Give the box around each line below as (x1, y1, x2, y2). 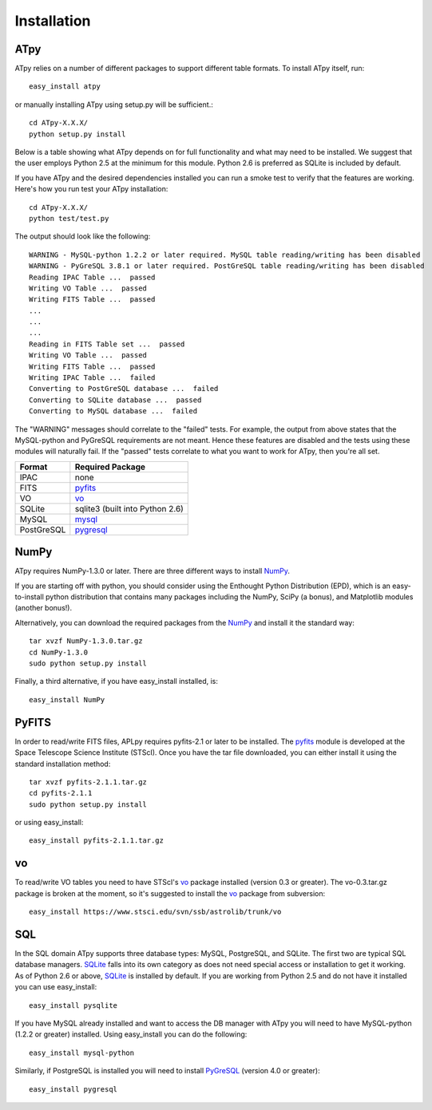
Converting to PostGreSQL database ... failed (29, 384, 219, 393)
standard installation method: (14, 759, 111, 768)
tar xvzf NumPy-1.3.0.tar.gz (29, 637, 143, 646)
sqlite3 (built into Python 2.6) (74, 503, 184, 514)
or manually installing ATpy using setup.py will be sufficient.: (14, 100, 213, 109)
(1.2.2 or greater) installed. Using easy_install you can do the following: (14, 1029, 248, 1039)
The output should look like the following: (14, 231, 151, 241)
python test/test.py (29, 214, 109, 223)
